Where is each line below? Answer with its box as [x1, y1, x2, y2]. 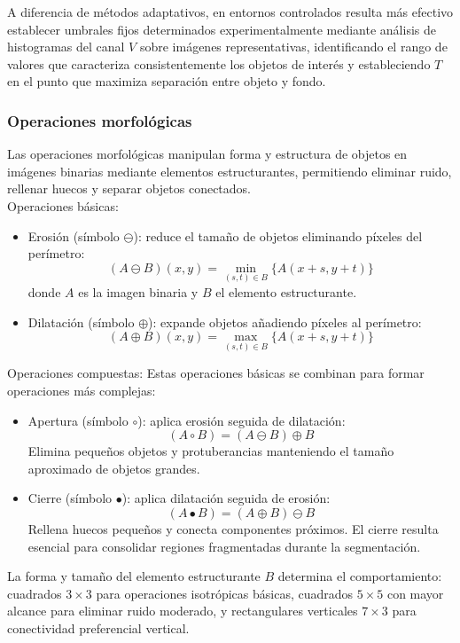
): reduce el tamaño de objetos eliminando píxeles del [133, 226, 423, 245]
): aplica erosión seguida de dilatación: [137, 411, 346, 429]
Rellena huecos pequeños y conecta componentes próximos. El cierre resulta [27, 519, 439, 537]
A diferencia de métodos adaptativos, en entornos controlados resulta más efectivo [7, 3, 454, 20]
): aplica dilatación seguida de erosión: [121, 489, 331, 507]
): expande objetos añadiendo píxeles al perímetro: [148, 312, 422, 331]
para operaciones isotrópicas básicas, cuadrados [96, 584, 354, 602]
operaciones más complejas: [7, 380, 156, 399]
